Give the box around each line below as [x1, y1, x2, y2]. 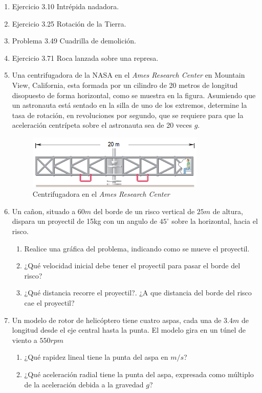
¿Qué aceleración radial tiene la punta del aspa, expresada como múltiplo [24, 368, 254, 379]
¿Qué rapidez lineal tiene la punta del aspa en [24, 352, 168, 362]
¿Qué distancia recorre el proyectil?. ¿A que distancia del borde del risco [24, 287, 252, 298]
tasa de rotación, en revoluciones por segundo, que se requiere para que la [12, 109, 244, 120]
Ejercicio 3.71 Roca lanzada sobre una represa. [12, 52, 159, 63]
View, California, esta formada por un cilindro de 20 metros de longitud [12, 79, 238, 90]
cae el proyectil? [24, 297, 75, 308]
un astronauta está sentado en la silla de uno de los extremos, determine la [12, 100, 247, 110]
